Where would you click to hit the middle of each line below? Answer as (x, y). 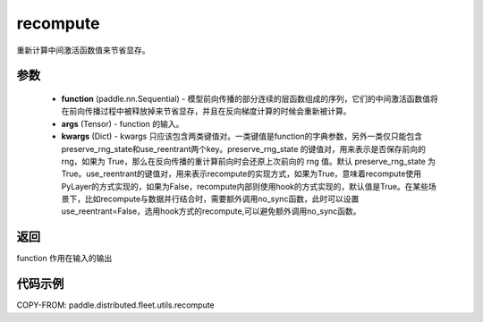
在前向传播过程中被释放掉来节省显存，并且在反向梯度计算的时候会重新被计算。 (206, 111)
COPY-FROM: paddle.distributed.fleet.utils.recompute (115, 305)
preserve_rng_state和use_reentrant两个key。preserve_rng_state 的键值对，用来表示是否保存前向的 (244, 148)
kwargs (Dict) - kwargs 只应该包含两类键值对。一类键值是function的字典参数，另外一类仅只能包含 (242, 136)
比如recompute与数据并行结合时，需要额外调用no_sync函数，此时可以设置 (222, 199)
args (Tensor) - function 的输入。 (123, 123)
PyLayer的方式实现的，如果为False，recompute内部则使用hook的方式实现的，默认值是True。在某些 (245, 186)
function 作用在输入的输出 (64, 258)
